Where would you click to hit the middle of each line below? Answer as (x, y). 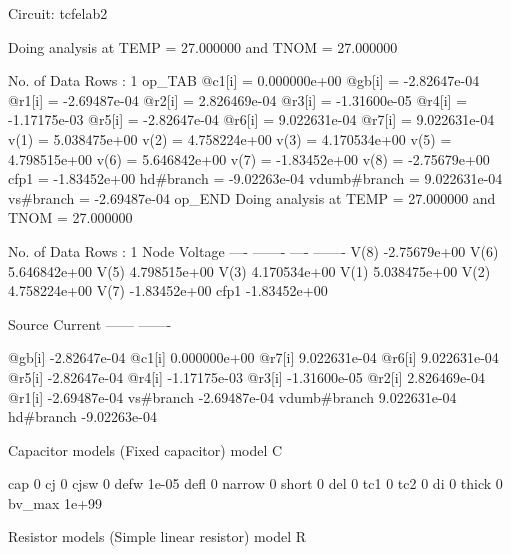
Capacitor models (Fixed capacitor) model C (145, 449)
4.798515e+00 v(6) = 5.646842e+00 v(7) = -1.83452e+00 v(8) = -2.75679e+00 (249, 158)
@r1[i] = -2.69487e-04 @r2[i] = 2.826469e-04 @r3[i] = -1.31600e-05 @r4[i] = (238, 99)
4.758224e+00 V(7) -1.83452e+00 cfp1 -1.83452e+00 (168, 290)
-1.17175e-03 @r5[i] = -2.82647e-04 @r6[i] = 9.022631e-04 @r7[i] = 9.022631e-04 (251, 119)
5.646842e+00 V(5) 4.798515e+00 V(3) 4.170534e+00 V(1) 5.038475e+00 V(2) (249, 270)
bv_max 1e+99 (55, 502)
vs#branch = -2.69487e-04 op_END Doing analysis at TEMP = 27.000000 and (252, 197)
